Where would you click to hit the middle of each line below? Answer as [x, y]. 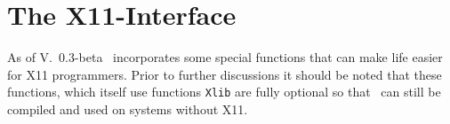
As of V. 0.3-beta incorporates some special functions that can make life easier [225, 57]
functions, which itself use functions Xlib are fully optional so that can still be [224, 92]
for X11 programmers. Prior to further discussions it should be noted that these [225, 74]
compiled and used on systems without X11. [128, 108]
